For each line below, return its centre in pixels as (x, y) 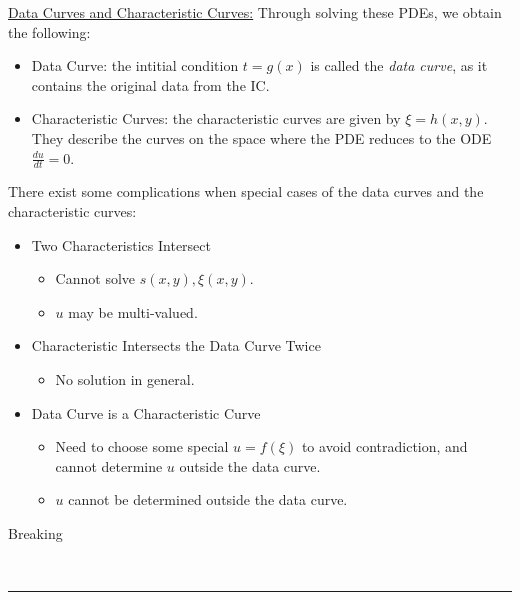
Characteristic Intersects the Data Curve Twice (176, 345)
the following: (49, 31)
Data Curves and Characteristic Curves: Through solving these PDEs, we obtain (255, 12)
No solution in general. (125, 378)
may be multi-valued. (133, 311)
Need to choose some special (142, 446)
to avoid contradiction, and (384, 446)
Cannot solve (95, 278)
